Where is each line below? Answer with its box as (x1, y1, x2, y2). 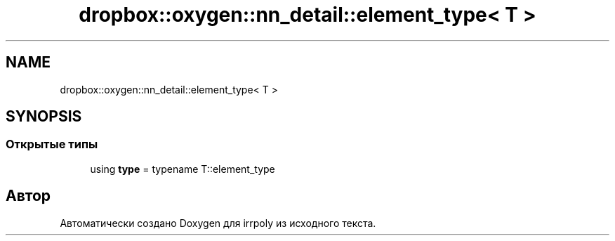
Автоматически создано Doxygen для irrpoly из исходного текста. (60, 216, 376, 229)
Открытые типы (6, 137, 98, 152)
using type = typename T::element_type (90, 162, 275, 175)
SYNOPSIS (6, 108, 82, 126)
